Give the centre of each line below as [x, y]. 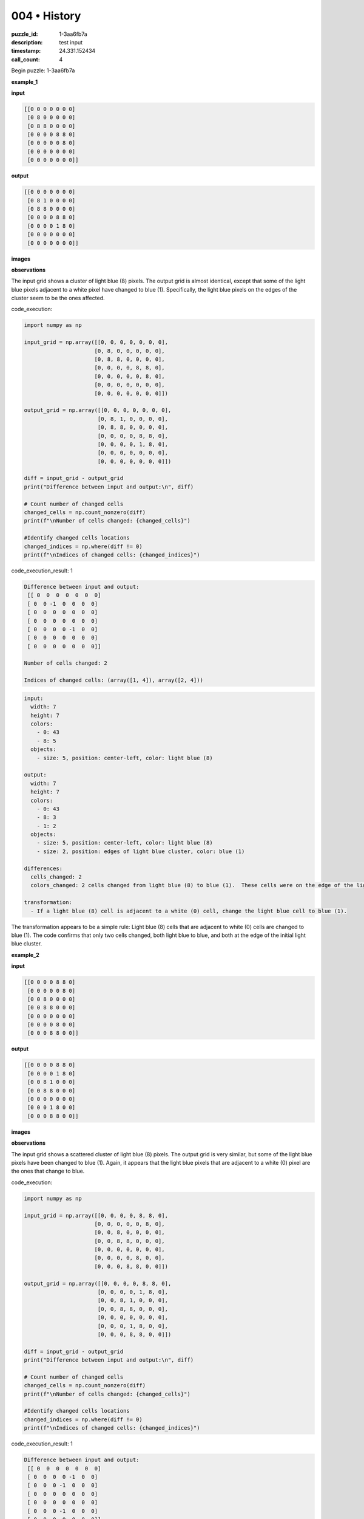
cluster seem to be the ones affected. [58, 298]
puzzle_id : [25, 34]
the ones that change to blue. [48, 1171]
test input [71, 42]
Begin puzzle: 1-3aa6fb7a [43, 70]
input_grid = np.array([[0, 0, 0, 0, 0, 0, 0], [96, 342]
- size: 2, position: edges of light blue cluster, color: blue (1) [141, 851]
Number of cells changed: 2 [66, 663]
